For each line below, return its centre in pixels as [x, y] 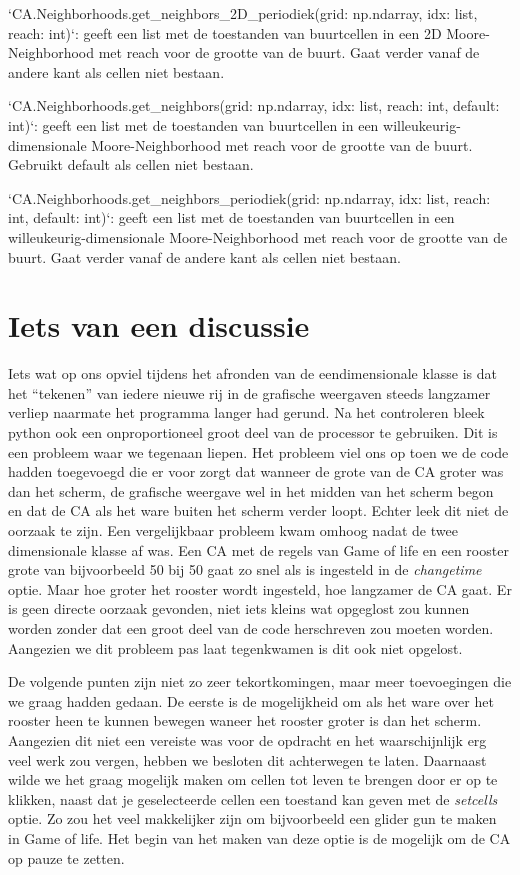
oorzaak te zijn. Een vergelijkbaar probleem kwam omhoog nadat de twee [233, 530]
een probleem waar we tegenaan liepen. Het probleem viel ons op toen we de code [258, 451]
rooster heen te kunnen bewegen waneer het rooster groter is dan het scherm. [245, 720]
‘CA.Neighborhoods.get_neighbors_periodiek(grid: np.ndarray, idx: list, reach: [249, 197]
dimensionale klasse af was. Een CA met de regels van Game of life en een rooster [258, 549]
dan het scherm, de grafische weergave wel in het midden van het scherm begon [251, 490]
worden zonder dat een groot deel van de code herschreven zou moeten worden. [251, 627]
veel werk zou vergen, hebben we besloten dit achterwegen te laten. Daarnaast [247, 759]
